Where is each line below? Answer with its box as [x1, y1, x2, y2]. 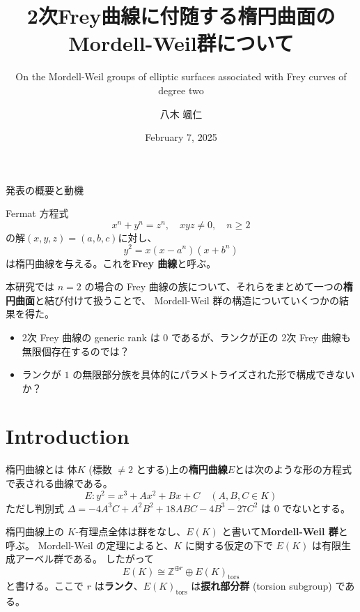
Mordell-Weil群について [68, 29, 294, 57]
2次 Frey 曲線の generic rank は [22, 329, 160, 344]
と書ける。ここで [6, 579, 84, 593]
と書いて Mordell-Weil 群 [221, 524, 338, 539]
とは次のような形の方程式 [235, 462, 352, 477]
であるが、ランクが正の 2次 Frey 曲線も [171, 329, 351, 344]
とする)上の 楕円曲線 [136, 462, 228, 477]
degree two [158, 82, 204, 97]
